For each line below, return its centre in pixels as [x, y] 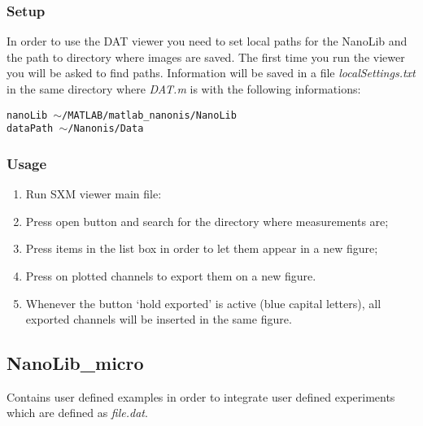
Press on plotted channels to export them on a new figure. [171, 275]
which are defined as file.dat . [77, 413]
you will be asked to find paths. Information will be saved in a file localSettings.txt [211, 73]
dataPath [30, 129]
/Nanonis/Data [106, 129]
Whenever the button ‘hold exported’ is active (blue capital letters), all [203, 303]
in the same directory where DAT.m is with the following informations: [184, 89]
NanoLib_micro [75, 363]
